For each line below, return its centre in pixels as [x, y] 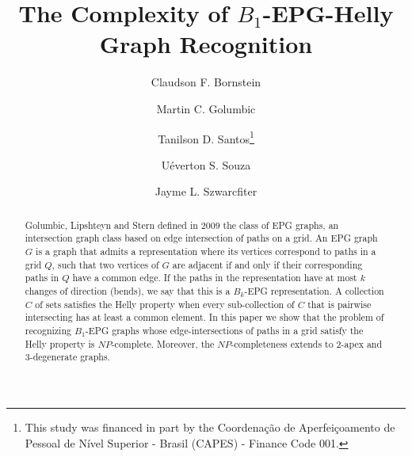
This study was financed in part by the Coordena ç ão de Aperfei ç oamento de [210, 427]
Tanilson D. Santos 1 [206, 137]
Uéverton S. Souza [206, 164]
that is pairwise [340, 304]
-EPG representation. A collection [314, 291]
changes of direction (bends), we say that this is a [128, 291]
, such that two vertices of [105, 264]
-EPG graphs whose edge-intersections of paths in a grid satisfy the [224, 330]
